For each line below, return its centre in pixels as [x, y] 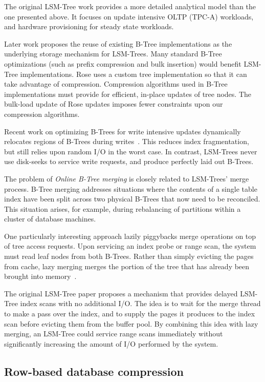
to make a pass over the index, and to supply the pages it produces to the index [130, 314]
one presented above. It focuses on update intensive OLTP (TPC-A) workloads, [129, 16]
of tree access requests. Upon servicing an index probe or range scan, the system [130, 246]
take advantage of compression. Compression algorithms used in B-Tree [116, 84]
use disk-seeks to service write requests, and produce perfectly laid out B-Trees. [129, 161]
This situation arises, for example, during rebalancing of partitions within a [123, 208]
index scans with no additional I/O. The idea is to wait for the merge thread [140, 303]
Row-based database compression [94, 371]
